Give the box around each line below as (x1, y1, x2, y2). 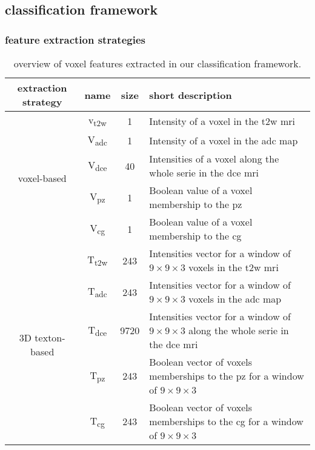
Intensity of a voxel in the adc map (149, 133, 298, 147)
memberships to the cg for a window (149, 414, 303, 429)
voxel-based (18, 170, 67, 185)
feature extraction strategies (5, 32, 145, 47)
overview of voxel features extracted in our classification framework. (13, 56, 302, 70)
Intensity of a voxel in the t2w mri (149, 113, 295, 128)
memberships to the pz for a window (149, 369, 304, 383)
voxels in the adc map (188, 292, 282, 306)
